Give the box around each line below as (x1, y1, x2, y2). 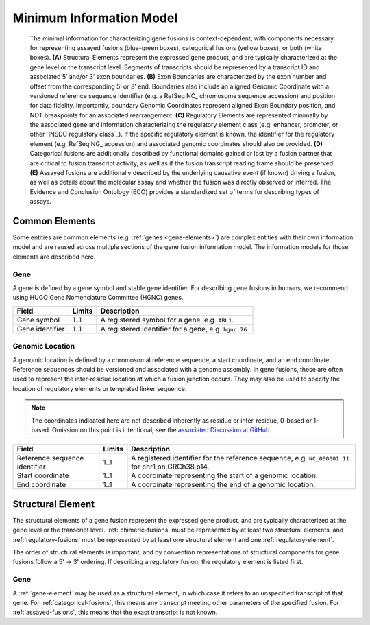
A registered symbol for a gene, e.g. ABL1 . (100, 315, 234, 325)
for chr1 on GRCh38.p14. (131, 462, 210, 471)
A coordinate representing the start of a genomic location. (131, 471, 318, 480)
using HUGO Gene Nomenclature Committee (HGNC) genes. (12, 294, 184, 302)
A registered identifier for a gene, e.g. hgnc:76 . (100, 324, 249, 333)
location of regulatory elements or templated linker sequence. (12, 384, 187, 392)
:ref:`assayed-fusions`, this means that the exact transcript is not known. (12, 608, 218, 617)
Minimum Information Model (12, 10, 178, 25)
